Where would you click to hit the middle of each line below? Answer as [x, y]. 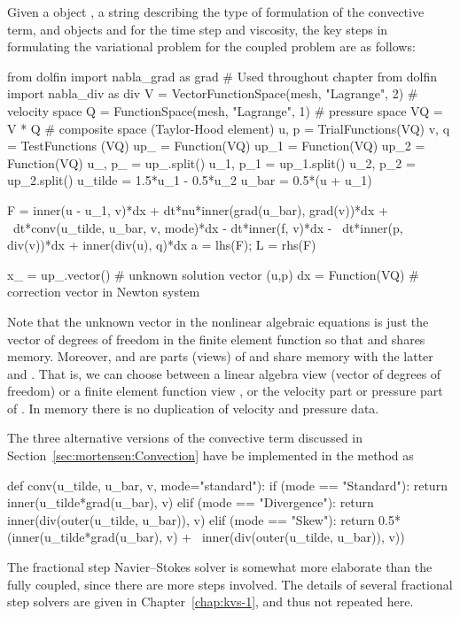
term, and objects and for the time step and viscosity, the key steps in [198, 29]
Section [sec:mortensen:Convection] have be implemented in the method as [211, 455]
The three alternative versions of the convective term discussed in [185, 438]
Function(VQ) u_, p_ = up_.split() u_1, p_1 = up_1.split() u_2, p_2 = [211, 162]
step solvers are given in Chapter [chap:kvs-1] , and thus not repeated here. [211, 602]
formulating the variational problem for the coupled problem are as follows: [211, 46]
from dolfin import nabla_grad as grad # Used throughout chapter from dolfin [222, 76]
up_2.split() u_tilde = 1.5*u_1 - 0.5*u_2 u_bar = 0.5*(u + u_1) [190, 180]
